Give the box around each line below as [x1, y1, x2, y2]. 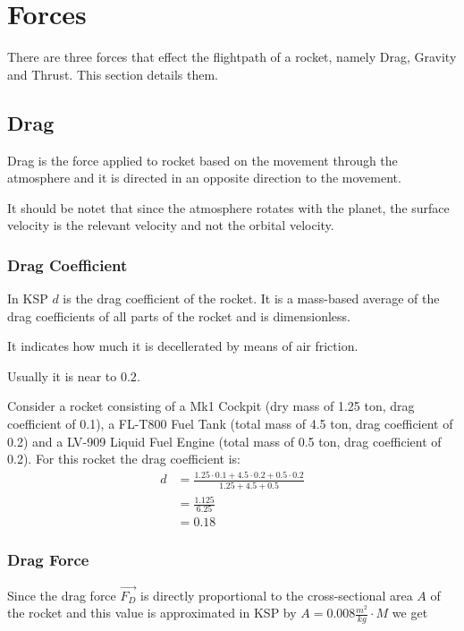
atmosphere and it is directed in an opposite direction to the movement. [7, 168, 401, 187]
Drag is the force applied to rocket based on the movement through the [7, 150, 398, 169]
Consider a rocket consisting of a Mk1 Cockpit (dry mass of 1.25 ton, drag [7, 397, 415, 415]
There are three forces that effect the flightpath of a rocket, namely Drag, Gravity [7, 47, 457, 66]
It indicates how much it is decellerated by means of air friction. [7, 337, 359, 355]
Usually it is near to [7, 366, 117, 385]
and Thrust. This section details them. [7, 64, 219, 83]
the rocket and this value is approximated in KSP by [7, 603, 297, 622]
